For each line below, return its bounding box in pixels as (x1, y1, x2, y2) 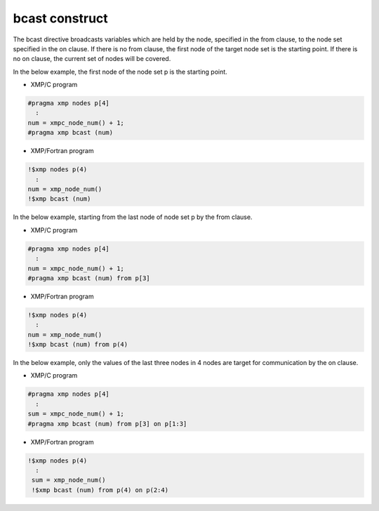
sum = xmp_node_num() (32, 476, 106, 484)
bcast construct (13, 11, 108, 26)
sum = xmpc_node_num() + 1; (27, 410, 124, 418)
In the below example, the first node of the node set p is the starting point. (13, 67, 227, 76)
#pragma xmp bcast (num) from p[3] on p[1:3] (27, 420, 187, 427)
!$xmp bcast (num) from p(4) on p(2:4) (32, 486, 168, 494)
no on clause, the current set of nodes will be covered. (13, 55, 171, 63)
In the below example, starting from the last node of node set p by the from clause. (13, 213, 253, 221)
